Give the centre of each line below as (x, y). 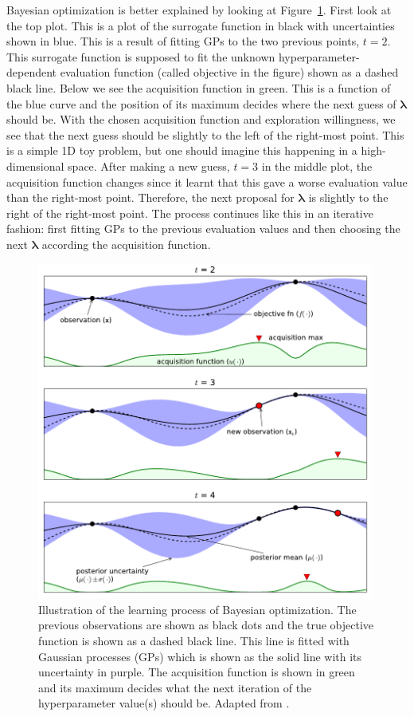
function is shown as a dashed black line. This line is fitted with (194, 641)
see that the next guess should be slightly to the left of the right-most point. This (205, 134)
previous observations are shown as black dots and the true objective (206, 625)
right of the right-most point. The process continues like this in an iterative (190, 213)
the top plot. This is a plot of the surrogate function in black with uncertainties (201, 25)
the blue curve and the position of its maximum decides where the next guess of (201, 103)
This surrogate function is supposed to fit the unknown (141, 56)
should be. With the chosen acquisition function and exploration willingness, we (201, 119)
